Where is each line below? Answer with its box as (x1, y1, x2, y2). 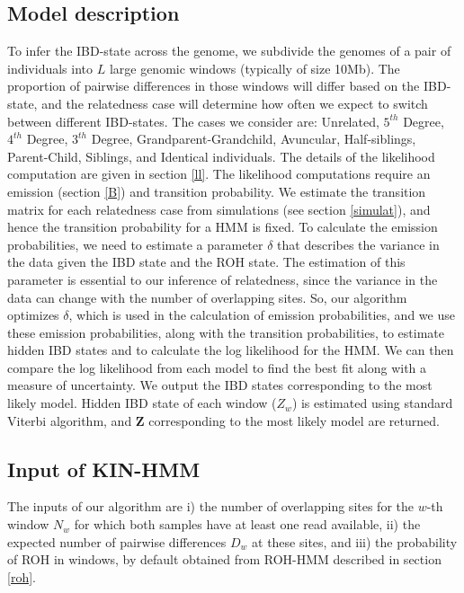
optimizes (7, 305, 59, 324)
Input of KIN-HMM (7, 455, 201, 482)
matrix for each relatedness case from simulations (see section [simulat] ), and (7, 199, 431, 218)
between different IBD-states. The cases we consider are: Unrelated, (7, 111, 379, 130)
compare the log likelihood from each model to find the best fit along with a (7, 358, 427, 376)
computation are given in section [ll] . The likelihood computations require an (7, 164, 431, 183)
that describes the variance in (277, 235, 440, 253)
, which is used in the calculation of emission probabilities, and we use (68, 305, 455, 324)
